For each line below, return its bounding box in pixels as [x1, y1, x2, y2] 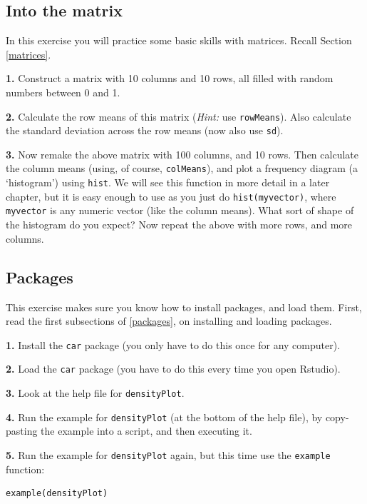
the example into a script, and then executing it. [41, 423, 252, 438]
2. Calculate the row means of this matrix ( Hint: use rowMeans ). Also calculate [6, 109, 351, 124]
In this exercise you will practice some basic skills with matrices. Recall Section [6, 33, 352, 48]
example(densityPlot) [6, 488, 108, 499]
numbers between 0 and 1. [6, 84, 120, 99]
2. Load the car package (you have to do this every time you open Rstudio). [6, 361, 341, 376]
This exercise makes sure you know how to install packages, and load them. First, [6, 299, 362, 314]
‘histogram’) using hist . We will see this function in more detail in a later [6, 175, 330, 190]
